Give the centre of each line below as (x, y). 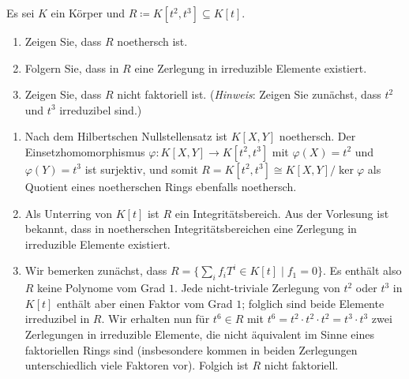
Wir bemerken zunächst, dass (96, 270)
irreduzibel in (57, 319)
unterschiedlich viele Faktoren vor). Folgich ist (137, 365)
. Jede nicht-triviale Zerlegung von (257, 288)
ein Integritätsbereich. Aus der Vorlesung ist (282, 213)
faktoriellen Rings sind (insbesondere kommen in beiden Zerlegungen (191, 349)
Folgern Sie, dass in (72, 68)
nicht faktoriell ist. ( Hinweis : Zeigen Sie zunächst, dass (249, 94)
